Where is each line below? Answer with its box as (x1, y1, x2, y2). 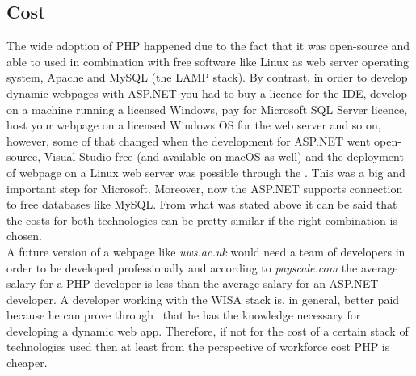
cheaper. (6, 354, 48, 371)
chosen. (6, 227, 43, 244)
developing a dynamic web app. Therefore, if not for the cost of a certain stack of (6, 322, 409, 339)
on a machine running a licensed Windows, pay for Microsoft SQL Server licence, (6, 100, 408, 117)
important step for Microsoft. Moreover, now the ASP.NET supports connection (6, 180, 403, 196)
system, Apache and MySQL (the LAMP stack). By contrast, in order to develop (6, 69, 408, 86)
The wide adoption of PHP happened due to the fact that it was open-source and (6, 37, 410, 54)
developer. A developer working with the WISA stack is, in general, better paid (6, 290, 400, 307)
